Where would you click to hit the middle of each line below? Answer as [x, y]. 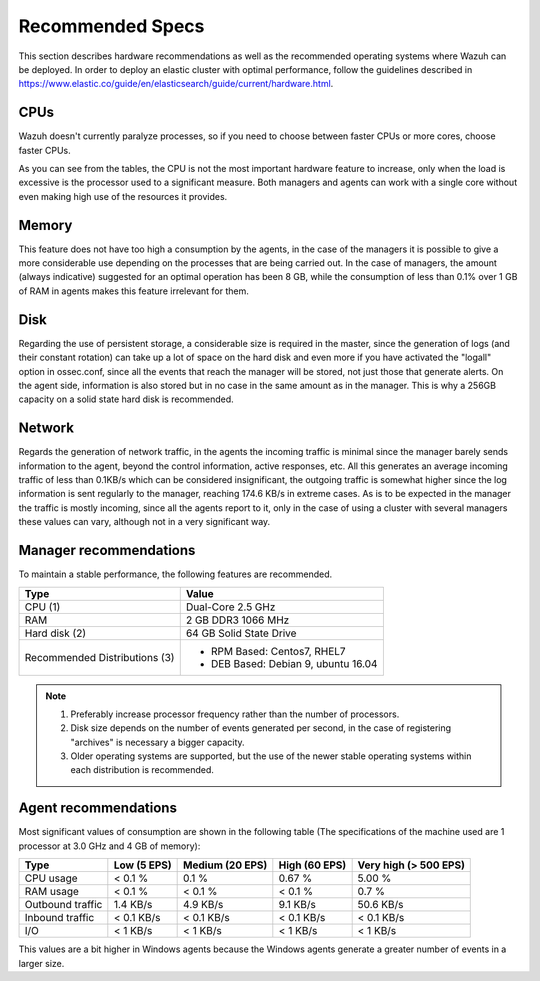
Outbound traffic [63, 905]
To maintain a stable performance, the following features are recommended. [175, 574]
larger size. [41, 963]
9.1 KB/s [297, 905]
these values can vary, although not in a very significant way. [144, 522]
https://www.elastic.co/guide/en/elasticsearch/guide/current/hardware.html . [176, 84]
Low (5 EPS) [142, 865]
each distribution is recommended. [142, 770]
